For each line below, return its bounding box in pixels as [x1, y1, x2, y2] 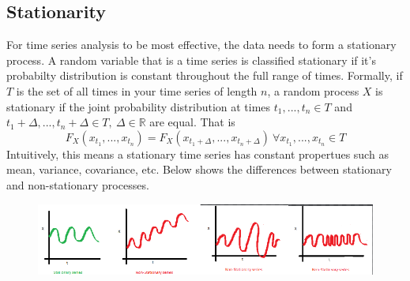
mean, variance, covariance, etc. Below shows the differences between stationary [6, 161, 392, 178]
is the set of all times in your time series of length [16, 82, 258, 99]
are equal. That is [149, 114, 235, 130]
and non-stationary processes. [6, 176, 149, 193]
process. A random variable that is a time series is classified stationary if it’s [6, 51, 376, 68]
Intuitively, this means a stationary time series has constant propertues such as [6, 145, 389, 162]
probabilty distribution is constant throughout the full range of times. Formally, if [6, 67, 403, 84]
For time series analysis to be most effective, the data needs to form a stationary [6, 36, 397, 53]
